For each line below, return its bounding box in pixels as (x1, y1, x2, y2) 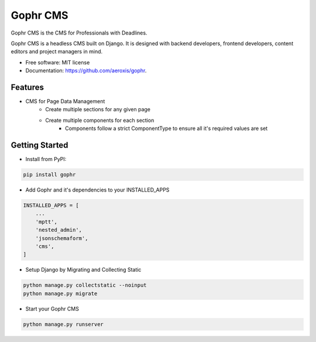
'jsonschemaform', (35, 235, 88, 241)
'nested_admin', (35, 227, 82, 234)
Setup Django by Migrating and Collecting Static (25, 266, 142, 273)
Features (11, 82, 44, 92)
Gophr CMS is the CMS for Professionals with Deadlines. (11, 29, 147, 36)
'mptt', (35, 218, 58, 225)
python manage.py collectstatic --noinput (23, 282, 147, 289)
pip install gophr (23, 172, 76, 178)
